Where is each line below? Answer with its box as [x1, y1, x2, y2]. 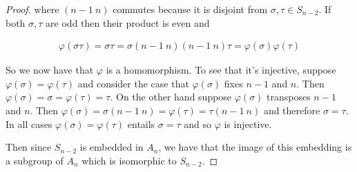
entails [127, 116, 155, 131]
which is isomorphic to [81, 153, 177, 167]
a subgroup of [6, 153, 64, 167]
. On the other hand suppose [110, 89, 232, 104]
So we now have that [6, 63, 94, 77]
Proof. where [6, 2, 59, 16]
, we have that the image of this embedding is [158, 140, 352, 154]
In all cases [6, 116, 52, 131]
